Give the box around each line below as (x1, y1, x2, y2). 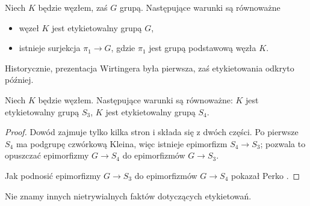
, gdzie (111, 41, 135, 54)
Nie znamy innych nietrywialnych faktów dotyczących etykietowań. (5, 189, 252, 202)
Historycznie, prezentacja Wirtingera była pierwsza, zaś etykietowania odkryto (5, 61, 294, 74)
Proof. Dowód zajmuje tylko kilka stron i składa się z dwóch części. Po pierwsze (5, 126, 299, 138)
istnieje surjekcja (19, 41, 81, 54)
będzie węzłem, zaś (38, 1, 108, 13)
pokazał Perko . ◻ (231, 169, 300, 181)
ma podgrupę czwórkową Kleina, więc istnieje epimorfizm (16, 137, 228, 150)
